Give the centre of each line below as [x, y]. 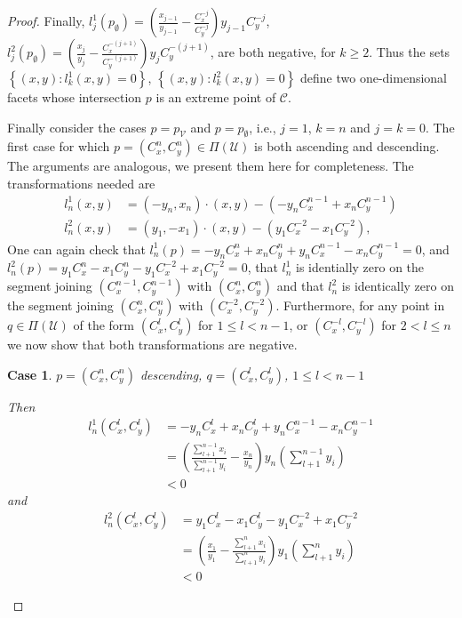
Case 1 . [30, 374]
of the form [104, 325]
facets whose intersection [75, 97]
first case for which [59, 146]
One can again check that [76, 249]
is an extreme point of [216, 97]
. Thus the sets [410, 52]
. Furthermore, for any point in [360, 305]
